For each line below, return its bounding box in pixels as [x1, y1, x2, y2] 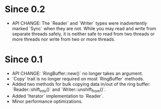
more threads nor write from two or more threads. [12, 36, 115, 42]
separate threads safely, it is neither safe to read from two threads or [12, 31, 155, 37]
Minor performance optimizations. [12, 98, 83, 104]
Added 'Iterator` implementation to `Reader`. [12, 93, 104, 99]
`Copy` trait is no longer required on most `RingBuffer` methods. [12, 75, 144, 81]
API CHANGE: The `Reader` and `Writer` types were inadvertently [12, 20, 147, 26]
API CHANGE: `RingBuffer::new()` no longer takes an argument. [12, 70, 143, 76]
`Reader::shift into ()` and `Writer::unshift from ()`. [12, 86, 106, 93]
